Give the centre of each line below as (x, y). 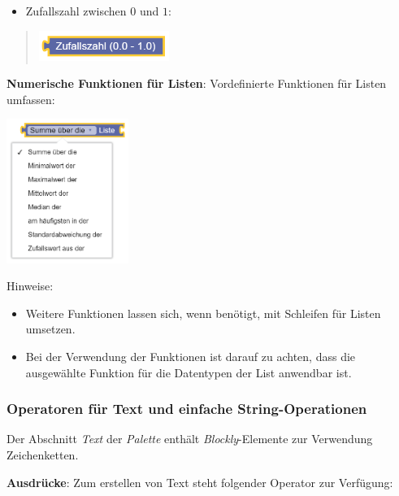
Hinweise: (30, 286)
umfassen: (31, 99)
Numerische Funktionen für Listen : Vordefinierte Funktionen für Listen (197, 83)
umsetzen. (50, 329)
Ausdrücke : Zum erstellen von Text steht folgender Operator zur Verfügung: (200, 482)
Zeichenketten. (43, 454)
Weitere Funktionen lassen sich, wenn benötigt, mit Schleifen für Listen (203, 313)
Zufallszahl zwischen (76, 11)
